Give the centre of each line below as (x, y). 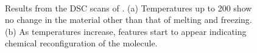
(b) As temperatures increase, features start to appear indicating (126, 31)
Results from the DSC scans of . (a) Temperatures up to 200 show (128, 8)
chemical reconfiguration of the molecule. (81, 43)
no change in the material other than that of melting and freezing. (128, 20)
